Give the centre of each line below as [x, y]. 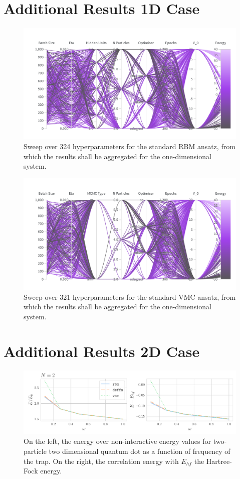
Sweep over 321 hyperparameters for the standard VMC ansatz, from [130, 296]
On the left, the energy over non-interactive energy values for [117, 441]
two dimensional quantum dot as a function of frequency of [140, 451]
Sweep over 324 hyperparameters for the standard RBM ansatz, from [130, 146]
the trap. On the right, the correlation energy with [101, 461]
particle [35, 451]
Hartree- [219, 461]
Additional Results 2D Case [102, 351]
